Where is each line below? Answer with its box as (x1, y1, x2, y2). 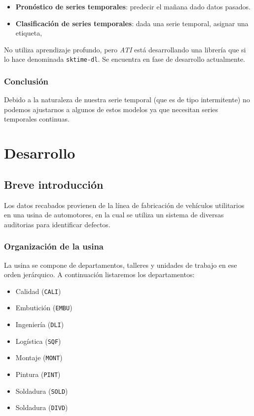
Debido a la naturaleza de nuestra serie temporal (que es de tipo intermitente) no (4, 94, 250, 105)
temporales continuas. (4, 114, 70, 124)
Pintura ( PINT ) (15, 369, 61, 379)
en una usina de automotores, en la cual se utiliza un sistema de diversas (4, 209, 224, 220)
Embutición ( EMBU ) (15, 302, 73, 313)
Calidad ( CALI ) (15, 286, 61, 296)
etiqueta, (15, 28, 42, 38)
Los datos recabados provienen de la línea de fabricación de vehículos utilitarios (4, 200, 245, 210)
